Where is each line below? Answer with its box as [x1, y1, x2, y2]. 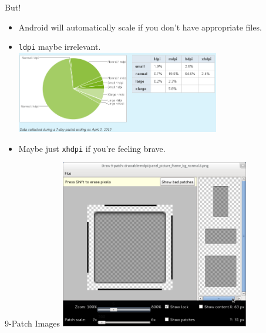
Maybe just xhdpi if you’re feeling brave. [18, 142, 166, 154]
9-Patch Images [5, 317, 60, 329]
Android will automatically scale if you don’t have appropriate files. [18, 21, 262, 33]
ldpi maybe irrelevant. [18, 40, 101, 53]
